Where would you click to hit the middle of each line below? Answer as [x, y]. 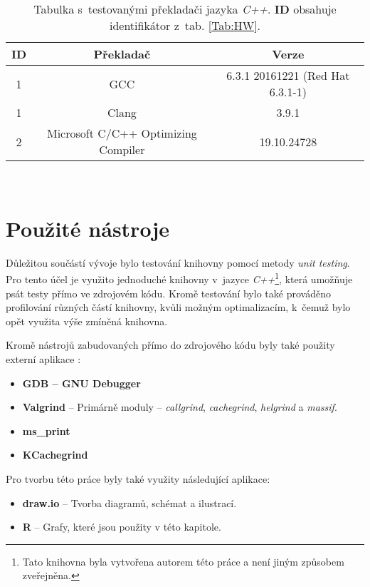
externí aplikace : [43, 358]
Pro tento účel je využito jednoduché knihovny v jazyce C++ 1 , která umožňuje [179, 278]
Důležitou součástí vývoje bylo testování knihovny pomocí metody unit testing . [178, 262]
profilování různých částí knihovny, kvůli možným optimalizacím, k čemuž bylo [178, 307]
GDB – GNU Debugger [81, 383]
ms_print [46, 430]
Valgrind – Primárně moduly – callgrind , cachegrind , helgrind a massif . [180, 407]
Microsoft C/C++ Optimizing [122, 133]
